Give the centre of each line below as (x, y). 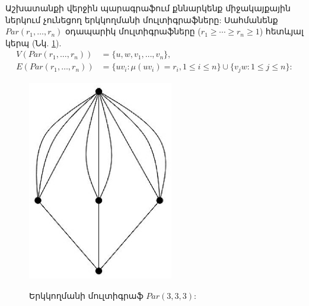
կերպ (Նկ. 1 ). (34, 42)
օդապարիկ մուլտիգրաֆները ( (133, 31)
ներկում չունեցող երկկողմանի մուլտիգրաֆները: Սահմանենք (142, 19)
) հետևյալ (281, 31)
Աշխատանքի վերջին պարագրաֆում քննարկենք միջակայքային (148, 8)
